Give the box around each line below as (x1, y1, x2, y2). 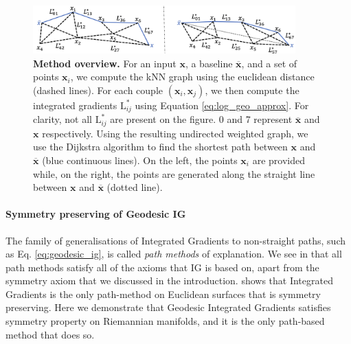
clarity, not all (33, 112, 93, 126)
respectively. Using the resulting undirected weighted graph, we (42, 126, 308, 140)
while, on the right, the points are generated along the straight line (33, 166, 315, 181)
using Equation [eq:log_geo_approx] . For (135, 98, 309, 112)
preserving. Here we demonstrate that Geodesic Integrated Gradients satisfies (5, 300, 331, 314)
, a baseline (185, 56, 233, 70)
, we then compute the (205, 82, 299, 97)
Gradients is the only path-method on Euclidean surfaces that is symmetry (5, 286, 321, 301)
